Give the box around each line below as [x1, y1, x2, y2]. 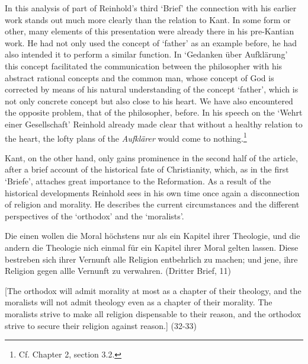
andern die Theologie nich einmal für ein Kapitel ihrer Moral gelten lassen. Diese [5, 241, 299, 253]
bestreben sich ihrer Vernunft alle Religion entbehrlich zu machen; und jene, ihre [5, 253, 298, 265]
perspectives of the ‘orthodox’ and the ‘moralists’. [5, 209, 184, 222]
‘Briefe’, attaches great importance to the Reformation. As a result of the [5, 174, 271, 187]
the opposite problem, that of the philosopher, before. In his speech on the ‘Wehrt [5, 106, 303, 119]
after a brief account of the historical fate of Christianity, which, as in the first [5, 163, 289, 175]
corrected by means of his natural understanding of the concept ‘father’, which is [5, 83, 299, 95]
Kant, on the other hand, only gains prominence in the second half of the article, [5, 151, 298, 164]
